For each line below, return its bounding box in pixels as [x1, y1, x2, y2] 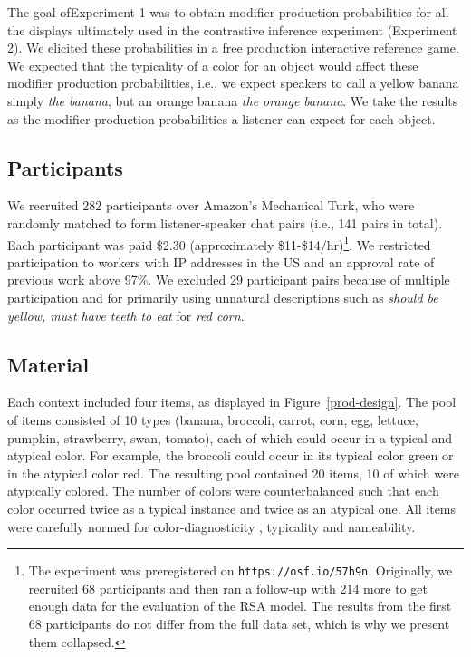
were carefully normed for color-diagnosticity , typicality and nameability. [7, 517, 416, 536]
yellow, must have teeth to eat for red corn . [7, 305, 245, 324]
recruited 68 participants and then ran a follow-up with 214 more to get [28, 578, 428, 597]
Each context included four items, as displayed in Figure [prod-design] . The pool [7, 392, 457, 411]
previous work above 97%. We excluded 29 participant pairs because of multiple [7, 270, 450, 289]
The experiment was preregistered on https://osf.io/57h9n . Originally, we [28, 561, 453, 580]
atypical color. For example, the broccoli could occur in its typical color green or [7, 446, 454, 465]
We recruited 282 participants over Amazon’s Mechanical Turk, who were [7, 196, 415, 215]
